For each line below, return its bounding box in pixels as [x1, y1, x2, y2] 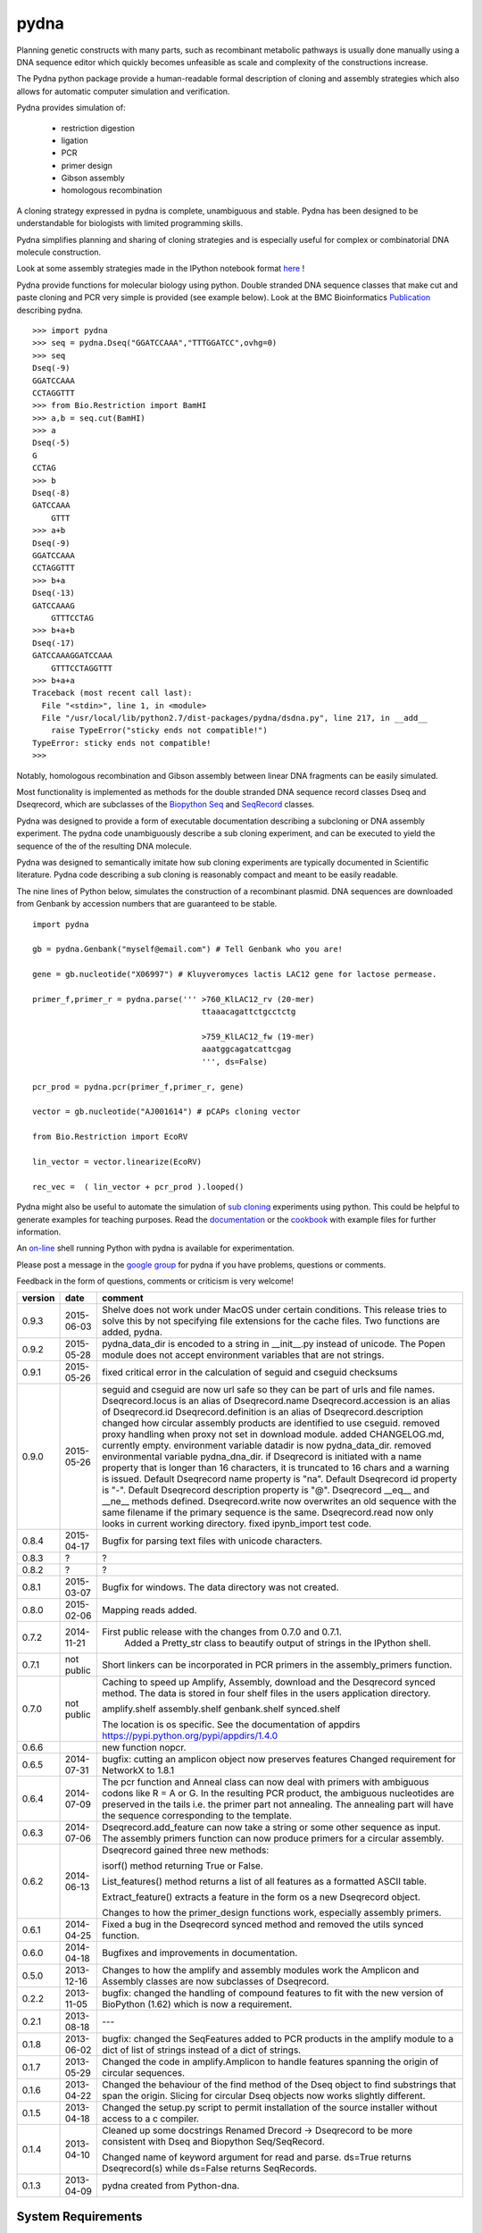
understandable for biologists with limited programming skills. [16, 218, 244, 229]
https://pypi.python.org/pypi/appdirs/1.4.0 [102, 1729, 278, 1742]
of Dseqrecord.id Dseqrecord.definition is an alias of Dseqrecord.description [102, 1406, 424, 1418]
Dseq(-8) [32, 488, 71, 498]
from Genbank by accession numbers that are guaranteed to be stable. [16, 899, 278, 909]
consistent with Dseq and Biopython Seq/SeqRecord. [102, 2136, 325, 2148]
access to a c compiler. [102, 2112, 200, 2125]
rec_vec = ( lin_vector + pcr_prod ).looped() [32, 1182, 245, 1192]
